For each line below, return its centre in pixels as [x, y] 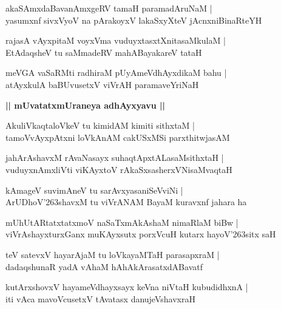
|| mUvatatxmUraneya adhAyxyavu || [85, 105]
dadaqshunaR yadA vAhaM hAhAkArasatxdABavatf [104, 266]
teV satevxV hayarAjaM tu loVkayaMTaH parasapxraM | [113, 254]
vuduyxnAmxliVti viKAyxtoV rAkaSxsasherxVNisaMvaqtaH [119, 169]
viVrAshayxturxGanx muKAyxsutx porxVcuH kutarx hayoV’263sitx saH [141, 234]
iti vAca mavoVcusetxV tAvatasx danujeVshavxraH [100, 298]
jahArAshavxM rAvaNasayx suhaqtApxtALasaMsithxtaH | [115, 158]
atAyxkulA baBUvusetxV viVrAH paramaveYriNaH [102, 84]
